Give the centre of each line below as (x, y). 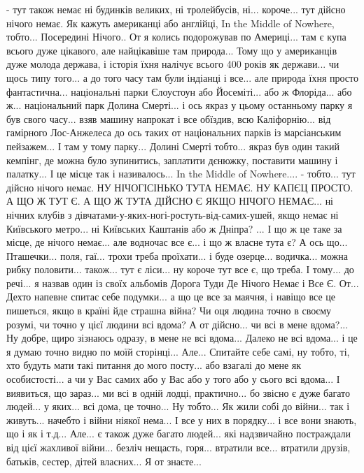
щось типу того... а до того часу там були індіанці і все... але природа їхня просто (182, 77)
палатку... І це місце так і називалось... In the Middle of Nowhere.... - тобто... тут (181, 174)
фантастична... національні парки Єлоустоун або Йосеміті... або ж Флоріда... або (179, 91)
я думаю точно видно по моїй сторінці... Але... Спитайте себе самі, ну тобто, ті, (178, 351)
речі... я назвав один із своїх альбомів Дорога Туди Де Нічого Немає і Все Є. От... (183, 283)
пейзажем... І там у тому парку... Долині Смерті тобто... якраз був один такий (173, 146)
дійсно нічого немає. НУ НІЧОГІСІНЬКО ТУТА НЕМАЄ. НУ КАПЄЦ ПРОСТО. (180, 187)
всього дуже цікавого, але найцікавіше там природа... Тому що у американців (172, 50)
